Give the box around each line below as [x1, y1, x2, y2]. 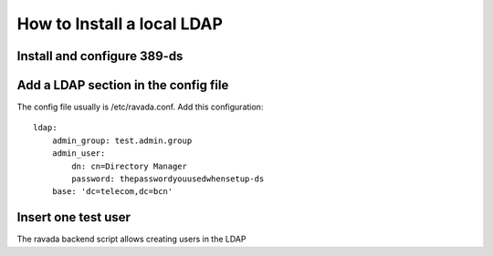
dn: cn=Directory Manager [71, 160, 187, 171]
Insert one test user [16, 210, 131, 225]
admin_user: [51, 148, 106, 159]
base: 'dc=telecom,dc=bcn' [51, 187, 173, 197]
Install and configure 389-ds [16, 48, 184, 64]
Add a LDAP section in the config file [16, 77, 229, 93]
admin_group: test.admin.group [51, 135, 193, 146]
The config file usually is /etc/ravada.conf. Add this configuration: [16, 101, 264, 113]
